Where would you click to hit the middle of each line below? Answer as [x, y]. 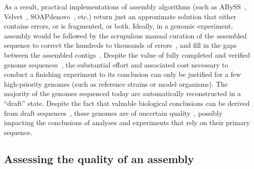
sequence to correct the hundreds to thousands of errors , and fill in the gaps [120, 45]
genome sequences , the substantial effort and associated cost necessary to [116, 64]
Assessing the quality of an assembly [99, 158]
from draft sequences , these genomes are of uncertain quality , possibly [113, 113]
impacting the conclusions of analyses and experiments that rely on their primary [127, 122]
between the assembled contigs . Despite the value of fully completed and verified [127, 54]
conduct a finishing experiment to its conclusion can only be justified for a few [123, 74]
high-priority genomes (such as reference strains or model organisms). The [116, 84]
